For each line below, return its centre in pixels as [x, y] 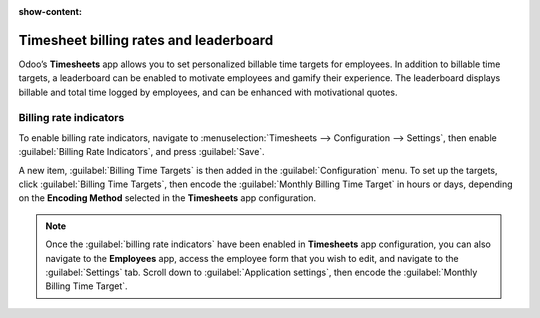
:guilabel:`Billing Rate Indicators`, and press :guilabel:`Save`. [141, 152]
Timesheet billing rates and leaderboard [146, 40]
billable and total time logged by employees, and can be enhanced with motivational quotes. [208, 92]
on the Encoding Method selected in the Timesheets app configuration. [167, 198]
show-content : [50, 11]
